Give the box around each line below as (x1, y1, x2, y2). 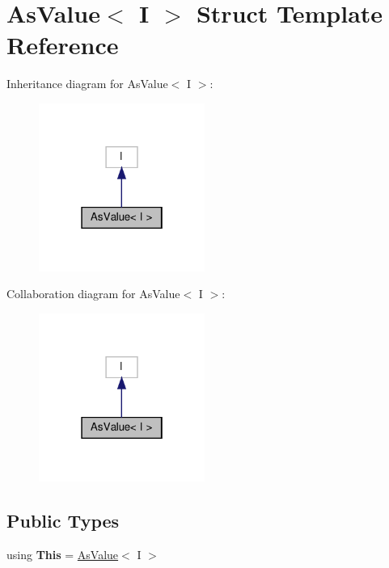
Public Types (6, 507, 120, 532)
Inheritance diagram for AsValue (6, 75, 168, 92)
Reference (6, 28, 119, 61)
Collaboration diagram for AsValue (6, 285, 180, 302)
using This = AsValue (6, 545, 119, 562)
